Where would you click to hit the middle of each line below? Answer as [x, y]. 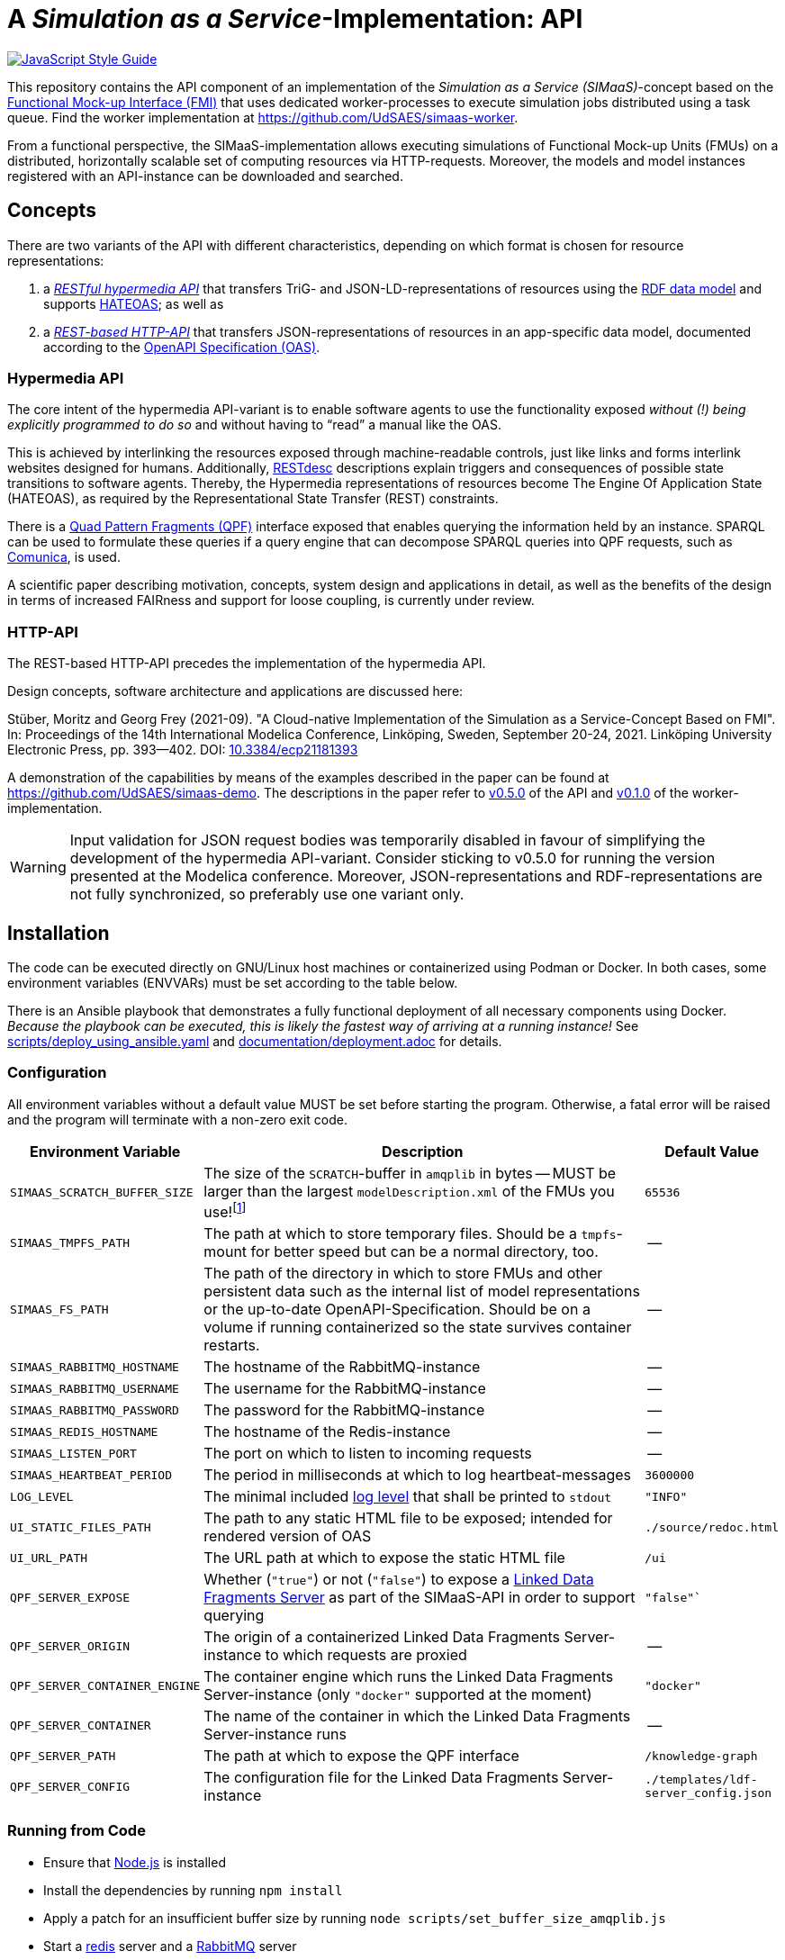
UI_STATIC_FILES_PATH [81, 1527]
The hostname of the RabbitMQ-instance [342, 1367]
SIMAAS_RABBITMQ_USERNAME [95, 1388]
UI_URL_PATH [49, 1558]
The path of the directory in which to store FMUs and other [403, 1274]
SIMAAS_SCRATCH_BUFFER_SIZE [102, 1192]
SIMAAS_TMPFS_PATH [70, 1242]
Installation [59, 933]
